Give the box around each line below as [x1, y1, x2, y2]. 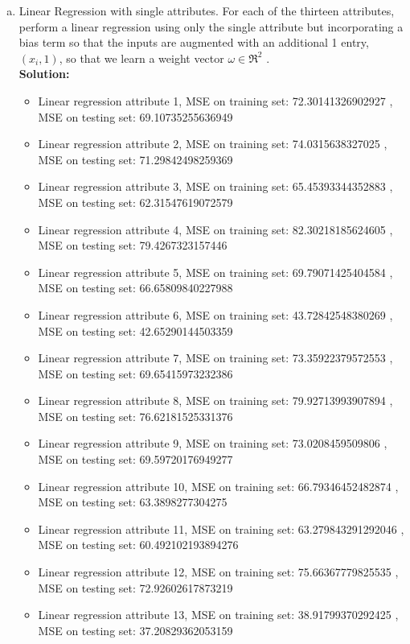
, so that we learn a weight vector [59, 49, 224, 66]
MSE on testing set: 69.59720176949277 [38, 451, 233, 468]
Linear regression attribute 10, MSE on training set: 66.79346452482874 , [38, 477, 399, 494]
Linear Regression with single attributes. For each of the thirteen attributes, [18, 2, 395, 19]
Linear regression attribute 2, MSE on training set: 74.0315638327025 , [38, 135, 387, 152]
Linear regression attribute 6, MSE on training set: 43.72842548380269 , [38, 306, 393, 323]
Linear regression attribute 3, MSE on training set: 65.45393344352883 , [38, 178, 393, 195]
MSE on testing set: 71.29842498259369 [38, 151, 233, 167]
